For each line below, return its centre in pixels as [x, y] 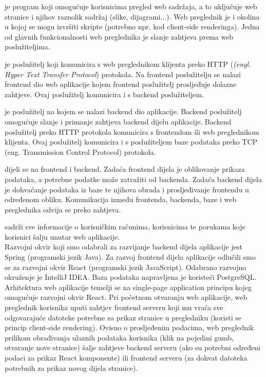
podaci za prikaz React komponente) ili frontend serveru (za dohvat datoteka [126, 357]
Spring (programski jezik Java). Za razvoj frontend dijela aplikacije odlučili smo [130, 257]
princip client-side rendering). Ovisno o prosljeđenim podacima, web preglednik [129, 327]
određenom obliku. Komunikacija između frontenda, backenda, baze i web [121, 199]
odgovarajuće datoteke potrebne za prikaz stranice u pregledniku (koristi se [123, 317]
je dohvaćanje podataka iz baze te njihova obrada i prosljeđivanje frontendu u [127, 189]
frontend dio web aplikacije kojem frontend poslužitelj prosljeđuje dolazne [121, 84]
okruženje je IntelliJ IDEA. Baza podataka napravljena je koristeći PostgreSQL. [131, 277]
